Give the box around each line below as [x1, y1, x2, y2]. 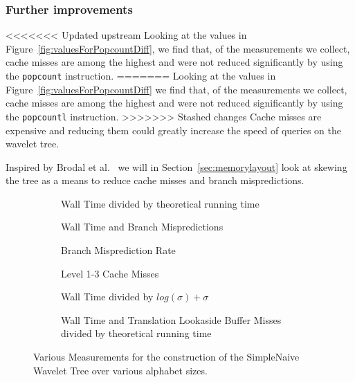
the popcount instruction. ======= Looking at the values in [6, 69, 276, 82]
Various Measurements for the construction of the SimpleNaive [33, 349, 300, 364]
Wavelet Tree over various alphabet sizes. [33, 363, 208, 377]
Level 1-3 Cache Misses [61, 266, 159, 280]
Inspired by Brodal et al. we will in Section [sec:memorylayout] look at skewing [6, 159, 347, 174]
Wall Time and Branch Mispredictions [61, 219, 224, 234]
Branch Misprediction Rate [61, 243, 176, 257]
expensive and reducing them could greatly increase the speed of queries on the [6, 122, 341, 137]
